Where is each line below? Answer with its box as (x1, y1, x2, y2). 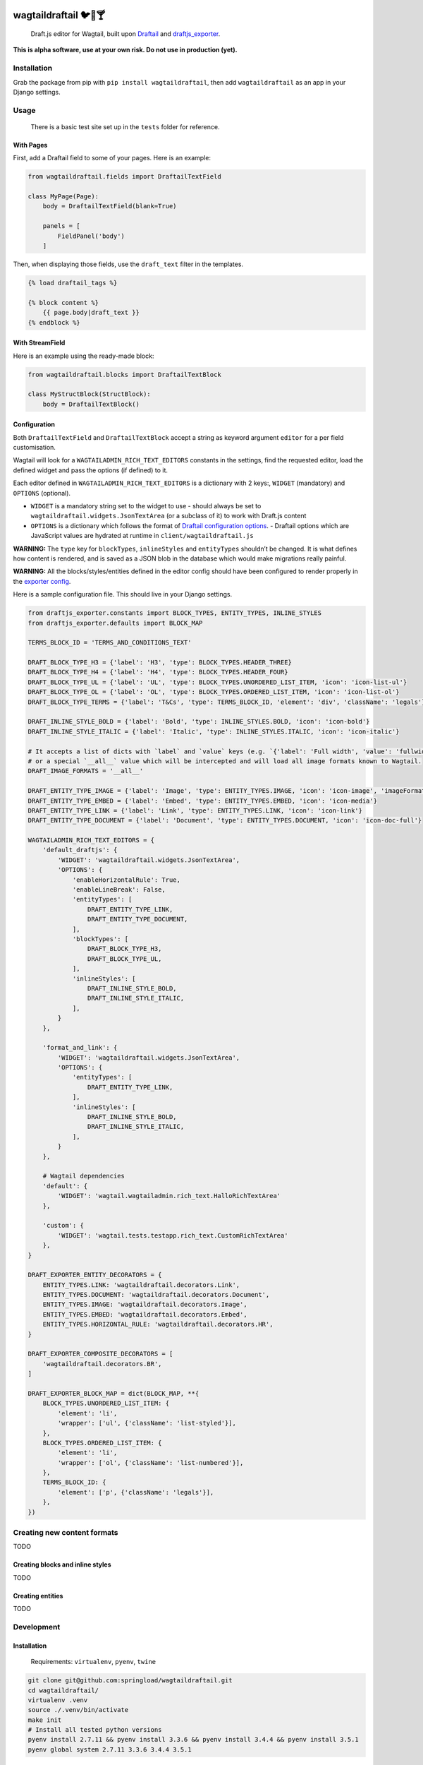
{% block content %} (27, 299, 99, 306)
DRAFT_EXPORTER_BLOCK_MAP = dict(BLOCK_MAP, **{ (27, 1389, 200, 1397)
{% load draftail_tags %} (27, 279, 118, 287)
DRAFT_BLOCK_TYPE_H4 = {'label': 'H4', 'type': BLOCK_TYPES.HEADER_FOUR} (27, 668, 288, 676)
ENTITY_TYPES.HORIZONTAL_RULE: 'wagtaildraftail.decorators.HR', (42, 1320, 274, 1329)
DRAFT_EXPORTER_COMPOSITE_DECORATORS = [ (27, 1350, 173, 1358)
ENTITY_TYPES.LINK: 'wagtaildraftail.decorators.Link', (42, 1281, 240, 1288)
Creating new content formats (13, 1528, 118, 1538)
